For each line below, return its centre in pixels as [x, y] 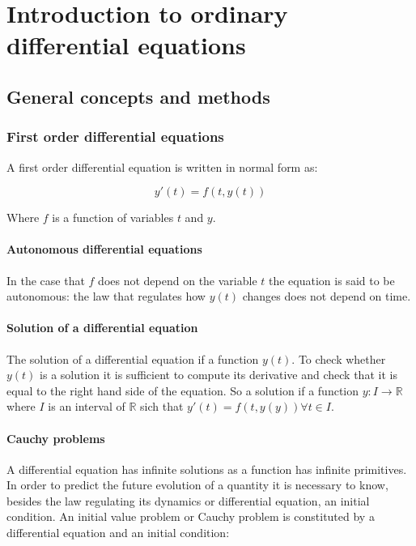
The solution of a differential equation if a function [133, 358]
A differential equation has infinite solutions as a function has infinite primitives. [207, 469]
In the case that [46, 280]
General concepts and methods [138, 96]
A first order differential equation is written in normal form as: [162, 166]
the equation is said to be [332, 280]
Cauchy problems [56, 438]
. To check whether [339, 358]
